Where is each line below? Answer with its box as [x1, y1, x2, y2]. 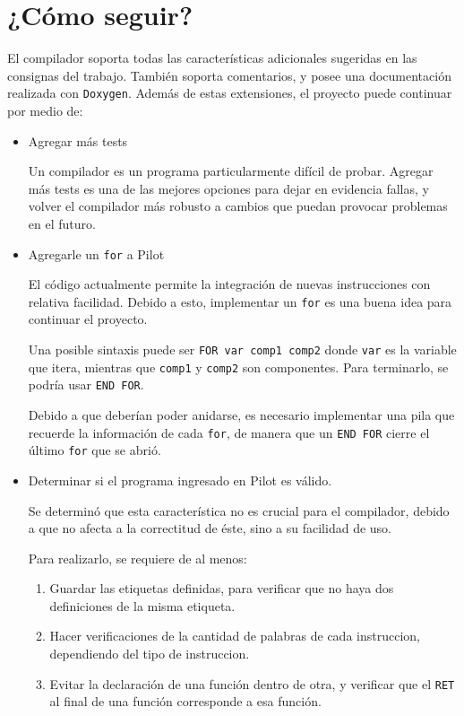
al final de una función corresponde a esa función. [49, 692, 322, 711]
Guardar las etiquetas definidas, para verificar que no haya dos [49, 579, 394, 598]
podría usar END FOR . [28, 375, 144, 394]
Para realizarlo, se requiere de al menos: [28, 548, 247, 567]
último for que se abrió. [28, 441, 161, 459]
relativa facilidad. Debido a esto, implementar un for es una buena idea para [28, 292, 452, 310]
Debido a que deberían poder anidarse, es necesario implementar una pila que [28, 406, 455, 423]
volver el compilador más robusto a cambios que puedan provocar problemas [28, 196, 448, 215]
